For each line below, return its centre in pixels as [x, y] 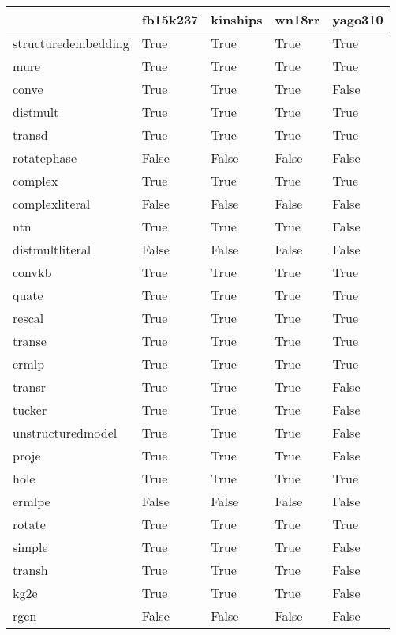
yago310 [358, 19]
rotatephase [45, 158]
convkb [32, 272]
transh [30, 570]
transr [29, 387]
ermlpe [32, 501]
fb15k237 [170, 19]
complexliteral [52, 203]
